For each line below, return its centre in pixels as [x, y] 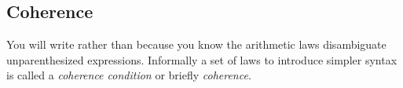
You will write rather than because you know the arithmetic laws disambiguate [196, 44]
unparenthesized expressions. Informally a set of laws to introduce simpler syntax [202, 59]
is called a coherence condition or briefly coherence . [129, 75]
